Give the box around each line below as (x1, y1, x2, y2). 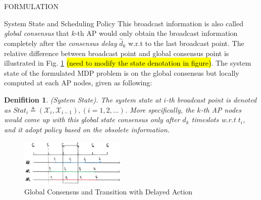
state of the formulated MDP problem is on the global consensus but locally (4, 67, 239, 78)
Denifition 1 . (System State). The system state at (4, 94, 162, 105)
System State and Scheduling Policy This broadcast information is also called (4, 18, 243, 28)
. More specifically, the (125, 104, 195, 115)
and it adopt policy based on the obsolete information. (4, 124, 170, 134)
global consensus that (4, 28, 69, 38)
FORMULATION (4, 1, 59, 11)
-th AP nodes (200, 104, 241, 115)
